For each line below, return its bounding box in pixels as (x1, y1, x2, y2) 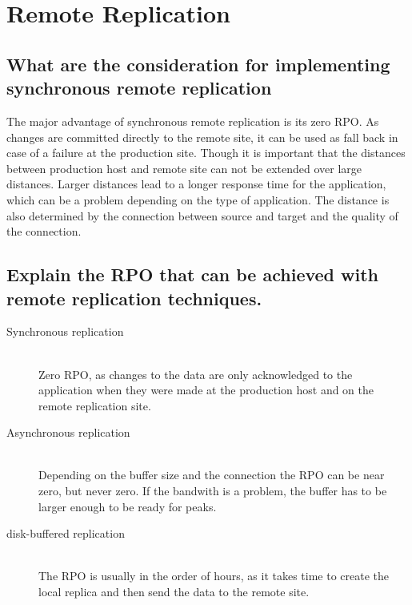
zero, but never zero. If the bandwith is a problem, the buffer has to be (38, 482, 387, 499)
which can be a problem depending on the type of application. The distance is (6, 191, 390, 208)
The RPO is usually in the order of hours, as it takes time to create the (38, 567, 390, 584)
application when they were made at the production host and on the (38, 381, 374, 398)
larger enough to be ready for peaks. (38, 498, 217, 514)
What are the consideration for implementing (6, 51, 390, 76)
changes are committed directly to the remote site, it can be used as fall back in (6, 128, 398, 145)
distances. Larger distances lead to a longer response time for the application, (6, 175, 386, 192)
